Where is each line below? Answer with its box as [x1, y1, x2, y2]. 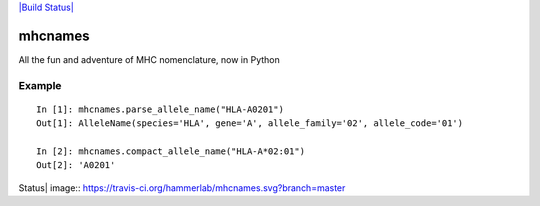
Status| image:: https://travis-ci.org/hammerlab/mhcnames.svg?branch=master [18, 181, 346, 194]
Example [18, 78, 62, 92]
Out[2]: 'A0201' [36, 160, 116, 171]
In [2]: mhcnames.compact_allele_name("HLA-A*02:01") [36, 146, 305, 157]
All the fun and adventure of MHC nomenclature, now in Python [18, 53, 280, 65]
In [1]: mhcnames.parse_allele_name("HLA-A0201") [36, 103, 285, 115]
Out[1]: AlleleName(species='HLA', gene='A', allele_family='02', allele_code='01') [36, 118, 464, 129]
